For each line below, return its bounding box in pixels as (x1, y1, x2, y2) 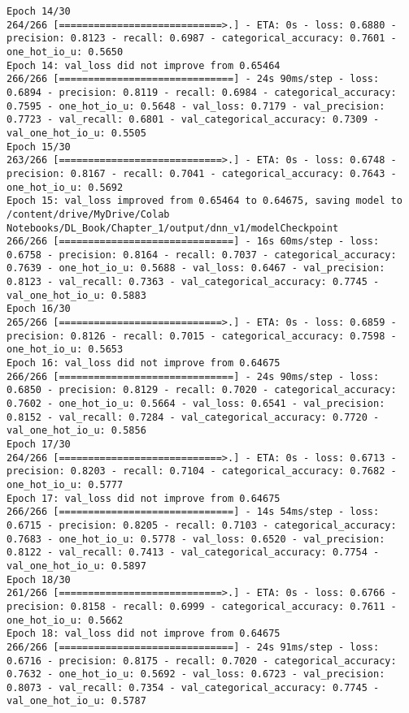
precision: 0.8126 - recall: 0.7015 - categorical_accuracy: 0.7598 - (7, 330, 397, 342)
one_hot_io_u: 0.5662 (7, 614, 124, 626)
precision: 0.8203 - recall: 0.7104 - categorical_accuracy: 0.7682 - (7, 465, 397, 477)
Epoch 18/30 (7, 573, 71, 586)
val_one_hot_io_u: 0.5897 (7, 560, 146, 572)
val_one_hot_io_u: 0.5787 (7, 695, 146, 707)
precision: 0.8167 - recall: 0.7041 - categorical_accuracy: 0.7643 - (7, 167, 397, 179)
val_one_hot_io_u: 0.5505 (7, 127, 146, 139)
